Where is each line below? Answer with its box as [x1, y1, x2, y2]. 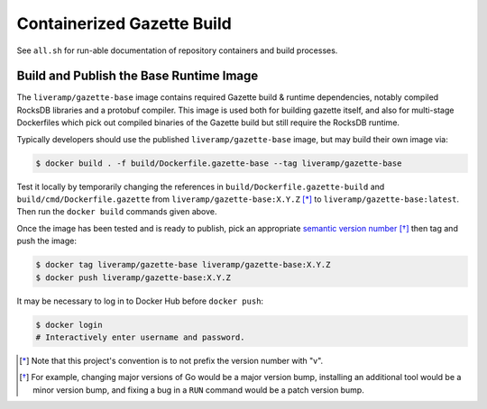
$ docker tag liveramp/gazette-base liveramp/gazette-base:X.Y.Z [35, 259, 331, 270]
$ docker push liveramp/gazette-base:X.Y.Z [35, 272, 232, 283]
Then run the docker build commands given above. [16, 206, 217, 217]
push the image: [16, 235, 77, 247]
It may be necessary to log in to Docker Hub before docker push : [16, 295, 264, 306]
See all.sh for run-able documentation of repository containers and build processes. [16, 45, 338, 56]
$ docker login [35, 320, 103, 330]
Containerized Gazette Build [16, 14, 232, 33]
